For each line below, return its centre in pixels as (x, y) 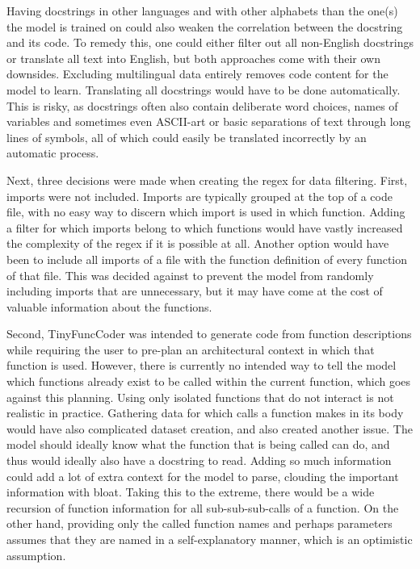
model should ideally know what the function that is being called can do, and (198, 444)
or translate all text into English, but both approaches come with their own (193, 58)
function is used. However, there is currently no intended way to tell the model (202, 365)
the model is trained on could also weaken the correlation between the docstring (205, 26)
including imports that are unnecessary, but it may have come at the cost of (195, 291)
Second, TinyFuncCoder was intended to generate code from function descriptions (209, 334)
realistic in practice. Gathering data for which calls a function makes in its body (205, 413)
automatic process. (53, 153)
